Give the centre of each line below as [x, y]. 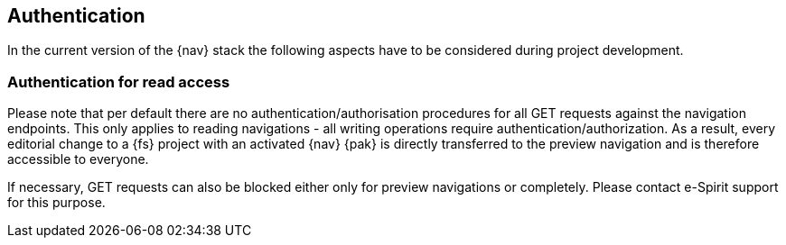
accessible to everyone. [78, 159]
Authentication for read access [119, 82]
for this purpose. [56, 203]
